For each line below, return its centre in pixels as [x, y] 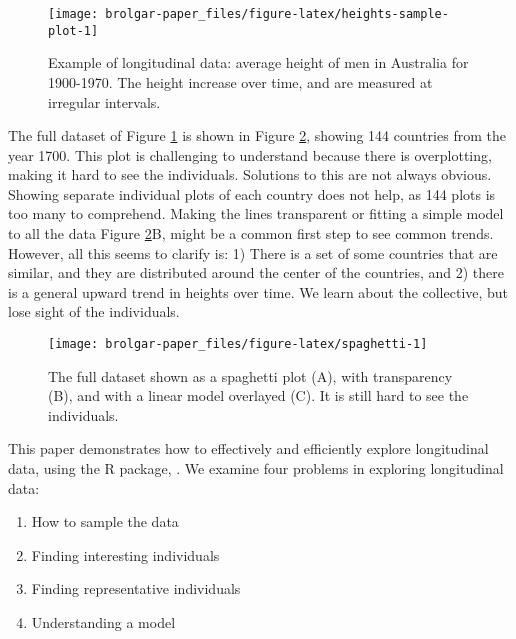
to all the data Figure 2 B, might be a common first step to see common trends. [251, 233]
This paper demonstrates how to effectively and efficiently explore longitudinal [248, 448]
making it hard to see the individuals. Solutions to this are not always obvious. [250, 174]
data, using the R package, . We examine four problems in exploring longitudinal [256, 468]
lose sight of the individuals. [94, 311]
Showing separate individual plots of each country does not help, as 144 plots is [252, 193]
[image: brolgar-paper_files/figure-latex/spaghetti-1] [238, 344]
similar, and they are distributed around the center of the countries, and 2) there [256, 272]
